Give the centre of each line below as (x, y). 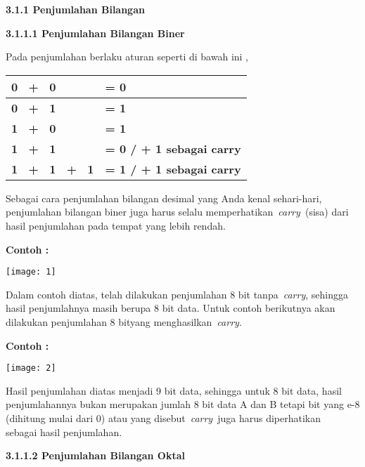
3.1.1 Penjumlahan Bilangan (75, 9)
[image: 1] (31, 272)
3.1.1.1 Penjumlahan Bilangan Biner (95, 33)
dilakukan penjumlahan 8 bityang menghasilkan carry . (124, 322)
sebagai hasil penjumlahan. (64, 432)
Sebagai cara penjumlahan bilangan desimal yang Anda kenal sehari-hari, (164, 198)
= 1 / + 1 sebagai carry (173, 169)
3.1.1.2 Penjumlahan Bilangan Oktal (95, 455)
